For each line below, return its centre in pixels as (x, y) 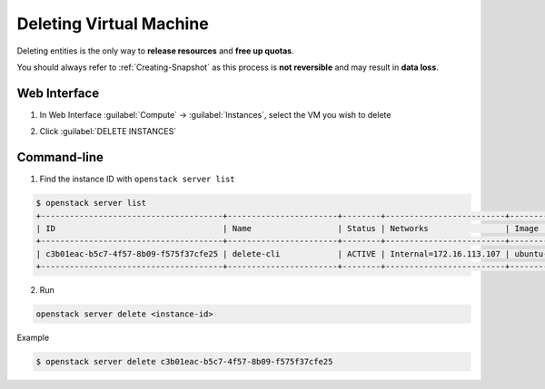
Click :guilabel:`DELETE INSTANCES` (108, 131)
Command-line (60, 157)
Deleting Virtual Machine (113, 24)
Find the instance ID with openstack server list (137, 179)
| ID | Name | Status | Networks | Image (287, 228)
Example (33, 338)
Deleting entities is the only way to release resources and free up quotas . (155, 51)
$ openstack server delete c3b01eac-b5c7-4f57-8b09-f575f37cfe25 (184, 362)
